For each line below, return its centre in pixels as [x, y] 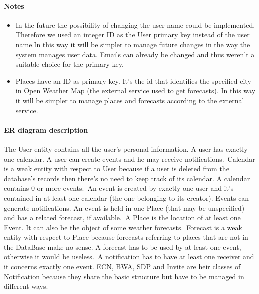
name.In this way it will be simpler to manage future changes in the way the [133, 44]
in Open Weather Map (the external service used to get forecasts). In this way [135, 91]
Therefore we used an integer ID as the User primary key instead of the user [132, 35]
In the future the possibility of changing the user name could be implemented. [135, 25]
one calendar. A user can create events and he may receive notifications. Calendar [129, 158]
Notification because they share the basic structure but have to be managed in [124, 276]
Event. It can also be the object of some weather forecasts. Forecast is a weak [123, 227]
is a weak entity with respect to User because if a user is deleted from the [117, 168]
